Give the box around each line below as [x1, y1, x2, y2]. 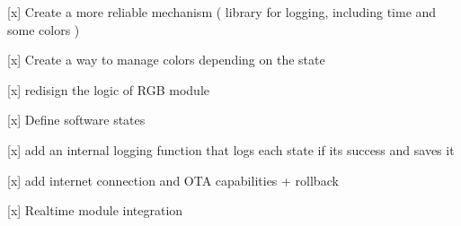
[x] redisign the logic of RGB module [7, 80, 209, 99]
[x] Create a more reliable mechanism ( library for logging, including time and [7, 3, 437, 21]
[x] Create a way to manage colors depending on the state [7, 50, 325, 69]
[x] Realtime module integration [7, 201, 183, 220]
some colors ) [7, 20, 80, 39]
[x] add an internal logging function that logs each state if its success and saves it [7, 140, 455, 159]
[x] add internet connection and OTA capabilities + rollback [7, 170, 339, 189]
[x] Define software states [7, 110, 146, 129]
